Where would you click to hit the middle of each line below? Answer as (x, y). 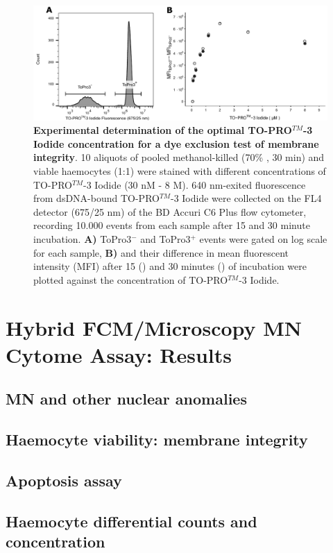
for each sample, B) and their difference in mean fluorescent (161, 252)
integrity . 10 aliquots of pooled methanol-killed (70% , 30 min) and (179, 157)
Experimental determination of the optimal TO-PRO (163, 130)
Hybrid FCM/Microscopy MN (154, 327)
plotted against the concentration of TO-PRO (131, 279)
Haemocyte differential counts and (131, 521)
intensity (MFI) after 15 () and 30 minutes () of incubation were (170, 266)
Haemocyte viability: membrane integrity (157, 440)
